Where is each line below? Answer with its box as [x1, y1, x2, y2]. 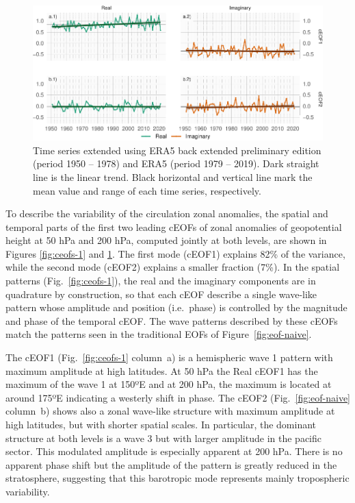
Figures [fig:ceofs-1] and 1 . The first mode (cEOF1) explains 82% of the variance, [5, 246, 345, 260]
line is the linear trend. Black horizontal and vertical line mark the [33, 169, 313, 184]
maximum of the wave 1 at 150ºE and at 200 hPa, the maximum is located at [5, 377, 332, 391]
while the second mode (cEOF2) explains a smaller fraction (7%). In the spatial [5, 260, 340, 274]
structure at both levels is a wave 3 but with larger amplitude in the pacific [5, 430, 321, 445]
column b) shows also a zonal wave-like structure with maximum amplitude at [5, 404, 335, 418]
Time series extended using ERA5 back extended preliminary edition [33, 143, 321, 157]
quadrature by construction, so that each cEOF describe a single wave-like [5, 286, 317, 301]
